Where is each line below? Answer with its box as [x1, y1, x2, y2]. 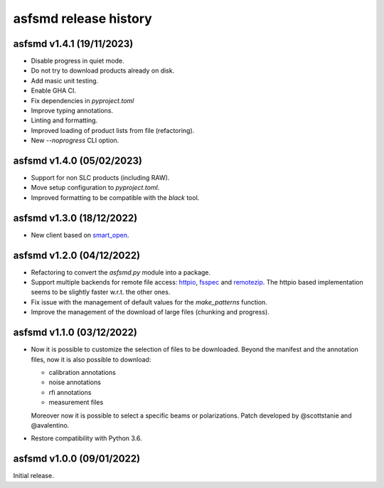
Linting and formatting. [31, 116, 98, 124]
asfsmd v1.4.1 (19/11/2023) [13, 38, 134, 50]
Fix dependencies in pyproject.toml [31, 96, 134, 105]
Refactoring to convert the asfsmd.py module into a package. [31, 267, 211, 277]
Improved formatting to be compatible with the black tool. [31, 193, 200, 202]
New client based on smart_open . [31, 230, 129, 239]
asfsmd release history [13, 11, 152, 26]
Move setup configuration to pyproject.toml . [31, 184, 160, 192]
